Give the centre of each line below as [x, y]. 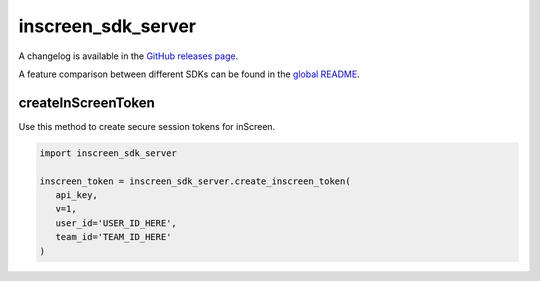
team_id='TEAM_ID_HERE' [113, 237]
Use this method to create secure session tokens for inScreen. [147, 126]
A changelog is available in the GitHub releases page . [128, 56]
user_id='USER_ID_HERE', [116, 223]
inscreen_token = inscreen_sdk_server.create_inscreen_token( [195, 181]
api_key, [77, 195]
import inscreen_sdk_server [108, 153]
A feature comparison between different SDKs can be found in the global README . [189, 74]
